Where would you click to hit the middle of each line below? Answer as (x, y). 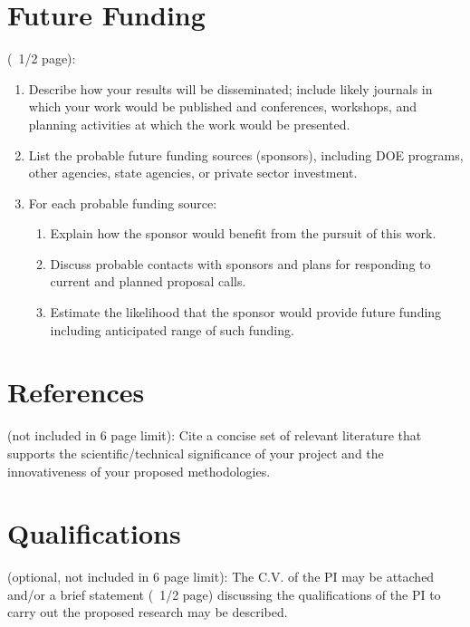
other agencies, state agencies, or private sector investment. (193, 173)
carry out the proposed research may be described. (148, 612)
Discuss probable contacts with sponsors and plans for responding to (240, 263)
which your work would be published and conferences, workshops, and (223, 106)
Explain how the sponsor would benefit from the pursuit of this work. (243, 233)
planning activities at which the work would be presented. (189, 124)
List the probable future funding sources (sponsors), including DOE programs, (246, 154)
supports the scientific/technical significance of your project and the (196, 453)
